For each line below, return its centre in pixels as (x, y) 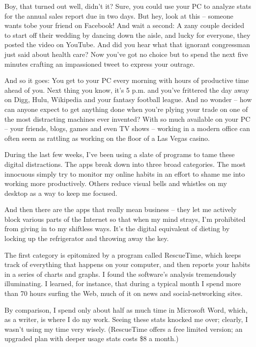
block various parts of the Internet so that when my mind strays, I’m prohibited (125, 219)
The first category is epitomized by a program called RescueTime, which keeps (123, 254)
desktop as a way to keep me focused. (61, 193)
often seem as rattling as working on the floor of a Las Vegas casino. (107, 138)
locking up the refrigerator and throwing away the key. (87, 238)
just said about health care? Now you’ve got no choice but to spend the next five (126, 54)
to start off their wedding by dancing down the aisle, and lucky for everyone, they (128, 35)
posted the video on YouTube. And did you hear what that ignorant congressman (127, 44)
